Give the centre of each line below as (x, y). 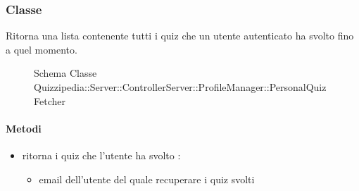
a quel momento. (42, 49)
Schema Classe (65, 73)
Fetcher (50, 100)
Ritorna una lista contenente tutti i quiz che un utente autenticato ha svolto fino (180, 36)
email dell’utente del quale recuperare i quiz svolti (147, 179)
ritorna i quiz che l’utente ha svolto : (101, 155)
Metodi (24, 128)
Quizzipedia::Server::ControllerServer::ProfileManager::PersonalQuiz (180, 87)
